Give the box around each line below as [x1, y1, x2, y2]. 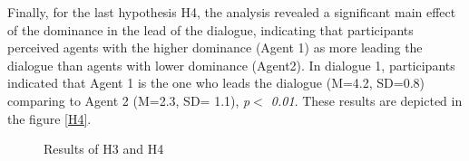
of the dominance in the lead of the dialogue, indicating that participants [7, 20, 414, 39]
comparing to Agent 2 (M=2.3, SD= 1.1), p [7, 90, 250, 109]
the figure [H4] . [7, 109, 92, 128]
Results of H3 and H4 [44, 139, 164, 158]
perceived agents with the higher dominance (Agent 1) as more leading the [7, 38, 423, 57]
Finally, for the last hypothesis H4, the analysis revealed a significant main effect [7, 3, 456, 21]
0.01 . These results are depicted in [270, 90, 463, 109]
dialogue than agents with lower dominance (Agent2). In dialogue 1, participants [7, 55, 455, 74]
